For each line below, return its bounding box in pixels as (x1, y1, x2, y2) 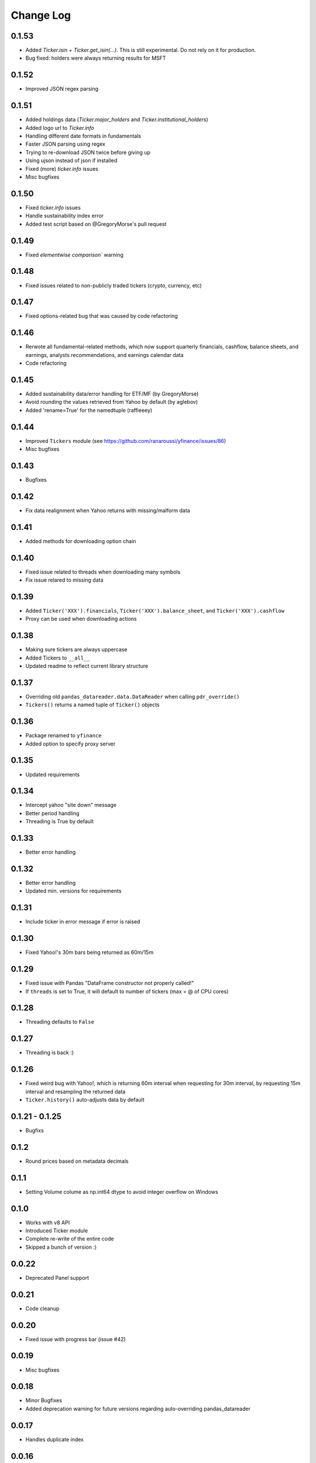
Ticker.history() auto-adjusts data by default (25, 1096, 145, 1103)
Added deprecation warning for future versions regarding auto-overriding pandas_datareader (25, 1405, 251, 1412)
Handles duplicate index (25, 1435, 84, 1443)
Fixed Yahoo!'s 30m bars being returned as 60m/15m (25, 949, 154, 956)
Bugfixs (25, 1127, 44, 1134)
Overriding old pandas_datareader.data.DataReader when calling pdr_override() (25, 693, 240, 700)
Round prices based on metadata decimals (25, 1158, 129, 1165)
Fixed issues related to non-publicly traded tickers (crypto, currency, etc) (25, 281, 202, 289)
